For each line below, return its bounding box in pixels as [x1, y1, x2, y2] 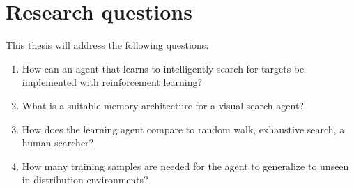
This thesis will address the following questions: [6, 38, 209, 52]
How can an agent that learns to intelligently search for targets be [22, 61, 305, 75]
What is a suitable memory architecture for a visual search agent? [22, 98, 304, 112]
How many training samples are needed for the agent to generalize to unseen [22, 158, 349, 173]
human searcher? [22, 135, 94, 150]
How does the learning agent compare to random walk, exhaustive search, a [22, 121, 345, 136]
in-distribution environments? [22, 172, 148, 187]
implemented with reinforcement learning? [22, 75, 203, 89]
